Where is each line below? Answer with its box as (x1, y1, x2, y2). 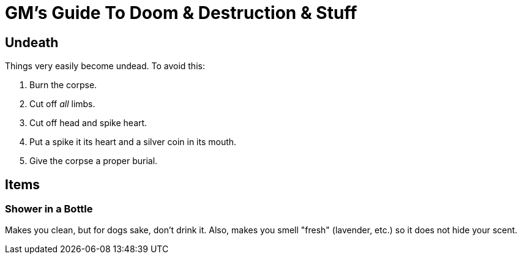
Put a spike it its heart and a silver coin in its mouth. (29, 137, 237, 148)
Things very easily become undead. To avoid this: (5, 61, 205, 72)
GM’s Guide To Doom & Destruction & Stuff (5, 2, 357, 23)
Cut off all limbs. (29, 99, 95, 110)
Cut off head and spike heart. (29, 118, 147, 129)
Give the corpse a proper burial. (29, 156, 158, 167)
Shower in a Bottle (5, 203, 93, 216)
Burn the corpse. (29, 80, 97, 91)
